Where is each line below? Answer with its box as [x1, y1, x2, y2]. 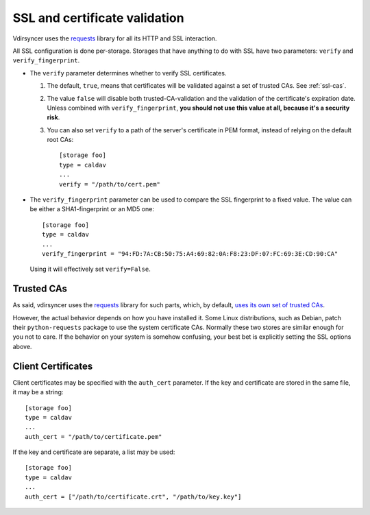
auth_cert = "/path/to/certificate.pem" [25, 433, 162, 440]
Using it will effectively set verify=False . [29, 265, 151, 274]
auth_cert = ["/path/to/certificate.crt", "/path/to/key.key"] [25, 492, 242, 501]
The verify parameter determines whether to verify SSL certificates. [29, 69, 227, 77]
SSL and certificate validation [12, 10, 184, 25]
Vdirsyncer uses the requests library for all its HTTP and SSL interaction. [12, 34, 217, 43]
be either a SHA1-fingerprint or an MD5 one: [29, 205, 154, 213]
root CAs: [47, 136, 74, 144]
